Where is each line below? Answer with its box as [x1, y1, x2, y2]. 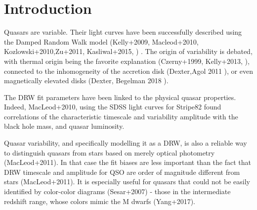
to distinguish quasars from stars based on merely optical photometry [4, 147, 215, 157]
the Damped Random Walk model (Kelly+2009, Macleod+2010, [4, 36, 199, 47]
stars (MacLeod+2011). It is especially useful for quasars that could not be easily [4, 176, 250, 187]
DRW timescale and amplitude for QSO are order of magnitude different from [4, 166, 240, 177]
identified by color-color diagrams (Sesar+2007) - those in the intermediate [4, 186, 231, 197]
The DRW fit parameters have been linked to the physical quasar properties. [4, 92, 236, 102]
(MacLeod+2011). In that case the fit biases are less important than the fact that [4, 157, 251, 167]
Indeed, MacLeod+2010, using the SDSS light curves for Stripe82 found [4, 102, 221, 112]
